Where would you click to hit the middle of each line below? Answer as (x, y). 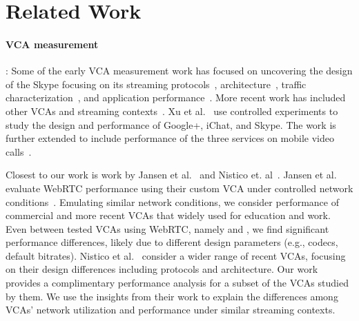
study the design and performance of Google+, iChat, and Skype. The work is (171, 124)
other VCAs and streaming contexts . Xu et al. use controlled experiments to (172, 111)
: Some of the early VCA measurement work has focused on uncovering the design (179, 71)
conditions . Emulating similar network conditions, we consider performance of (172, 201)
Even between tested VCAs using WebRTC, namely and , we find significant (167, 228)
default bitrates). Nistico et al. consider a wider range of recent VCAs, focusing (176, 255)
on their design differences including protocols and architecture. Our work (162, 269)
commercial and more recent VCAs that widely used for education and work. (168, 215)
